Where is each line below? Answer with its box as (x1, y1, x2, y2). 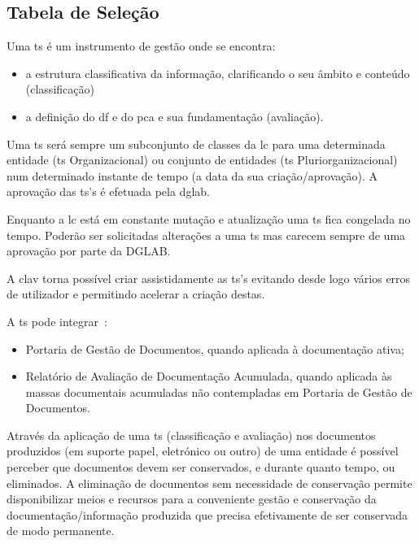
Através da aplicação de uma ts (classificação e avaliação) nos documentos (7, 426, 376, 443)
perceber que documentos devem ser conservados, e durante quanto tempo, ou (7, 459, 395, 476)
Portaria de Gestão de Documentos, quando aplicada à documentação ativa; (25, 340, 404, 357)
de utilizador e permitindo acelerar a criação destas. (7, 285, 265, 302)
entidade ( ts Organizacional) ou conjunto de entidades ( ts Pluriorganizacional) (7, 151, 398, 168)
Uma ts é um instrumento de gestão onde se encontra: (7, 37, 276, 54)
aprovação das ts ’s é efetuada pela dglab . (7, 183, 210, 200)
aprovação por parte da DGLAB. (7, 242, 171, 259)
